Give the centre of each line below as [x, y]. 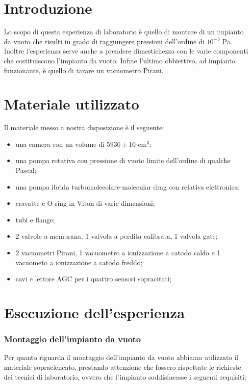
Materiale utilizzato [72, 104]
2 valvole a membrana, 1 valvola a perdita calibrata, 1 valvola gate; [116, 236]
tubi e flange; [35, 219]
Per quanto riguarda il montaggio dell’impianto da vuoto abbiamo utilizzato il [121, 357]
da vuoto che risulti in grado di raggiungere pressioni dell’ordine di [104, 41]
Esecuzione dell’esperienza [94, 312]
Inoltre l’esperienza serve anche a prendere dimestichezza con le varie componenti [126, 51]
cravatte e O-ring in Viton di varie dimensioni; [85, 203]
